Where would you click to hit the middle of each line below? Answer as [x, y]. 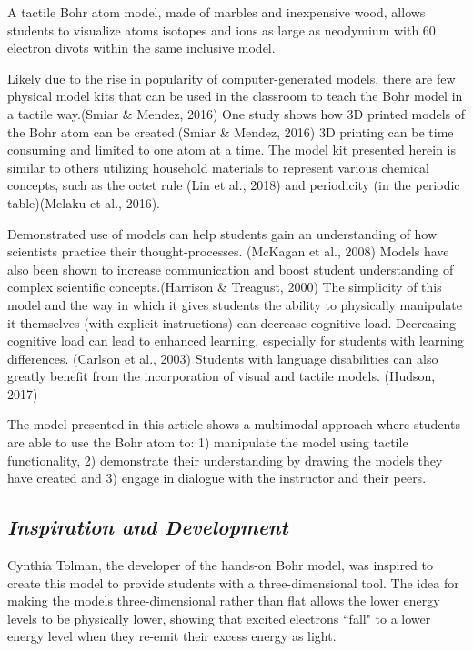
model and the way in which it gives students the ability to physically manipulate [235, 304]
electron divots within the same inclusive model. [141, 48]
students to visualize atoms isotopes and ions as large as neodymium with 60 [221, 30]
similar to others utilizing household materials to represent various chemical [218, 167]
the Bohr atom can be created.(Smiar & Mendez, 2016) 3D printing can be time [231, 131]
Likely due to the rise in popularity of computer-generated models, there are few [231, 78]
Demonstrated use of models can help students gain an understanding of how [222, 233]
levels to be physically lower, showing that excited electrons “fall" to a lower [219, 618]
